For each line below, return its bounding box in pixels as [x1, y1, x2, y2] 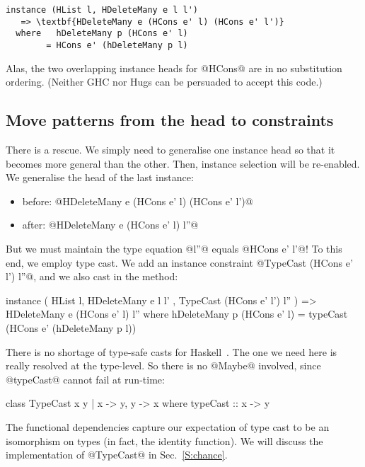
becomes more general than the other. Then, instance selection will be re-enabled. [6, 156, 360, 171]
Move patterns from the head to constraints [6, 109, 334, 131]
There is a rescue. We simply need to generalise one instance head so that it [6, 142, 335, 157]
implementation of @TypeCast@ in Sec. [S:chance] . [6, 447, 228, 462]
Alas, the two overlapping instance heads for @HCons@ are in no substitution [6, 60, 342, 75]
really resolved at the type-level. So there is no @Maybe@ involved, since [6, 358, 321, 373]
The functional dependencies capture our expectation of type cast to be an [6, 419, 330, 434]
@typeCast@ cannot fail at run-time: [6, 371, 165, 386]
